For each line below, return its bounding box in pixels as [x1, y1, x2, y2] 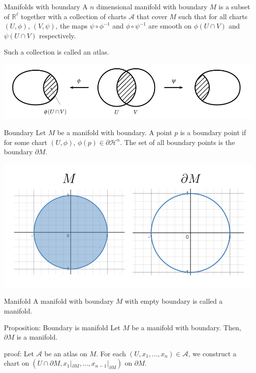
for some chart [4, 137, 48, 147]
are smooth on [148, 21, 192, 31]
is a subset [219, 1, 251, 11]
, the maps [56, 21, 88, 31]
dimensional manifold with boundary [96, 1, 208, 11]
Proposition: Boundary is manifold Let [4, 322, 121, 332]
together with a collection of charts [21, 11, 127, 21]
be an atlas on [44, 348, 88, 358]
